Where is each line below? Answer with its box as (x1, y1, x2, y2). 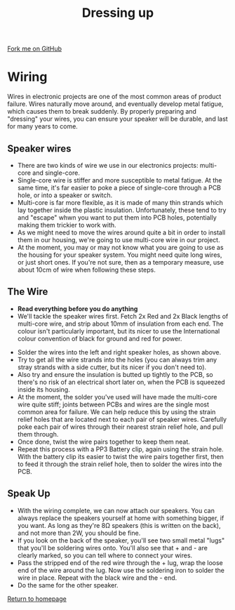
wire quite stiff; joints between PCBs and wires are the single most (17, 400, 209, 409)
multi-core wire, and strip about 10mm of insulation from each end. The (17, 319, 224, 328)
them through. (17, 430, 59, 438)
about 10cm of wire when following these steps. (17, 265, 156, 274)
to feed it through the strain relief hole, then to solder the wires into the (17, 460, 222, 468)
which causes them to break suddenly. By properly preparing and (7, 107, 196, 116)
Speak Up (7, 488, 51, 500)
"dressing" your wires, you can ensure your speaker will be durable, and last (7, 114, 228, 124)
